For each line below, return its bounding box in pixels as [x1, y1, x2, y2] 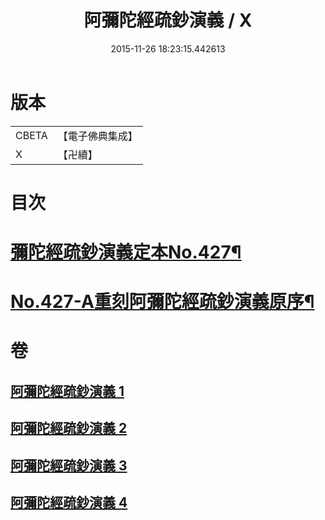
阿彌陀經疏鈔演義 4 [10, 494, 128, 511]
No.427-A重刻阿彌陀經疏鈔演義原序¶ [10, 291, 315, 313]
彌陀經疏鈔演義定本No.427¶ [10, 241, 242, 264]
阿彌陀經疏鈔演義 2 [10, 420, 128, 437]
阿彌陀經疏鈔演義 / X [83, 9, 253, 32]
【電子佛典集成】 [57, 129, 138, 143]
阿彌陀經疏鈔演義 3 [10, 457, 128, 474]
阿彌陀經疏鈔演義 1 [10, 382, 125, 400]
